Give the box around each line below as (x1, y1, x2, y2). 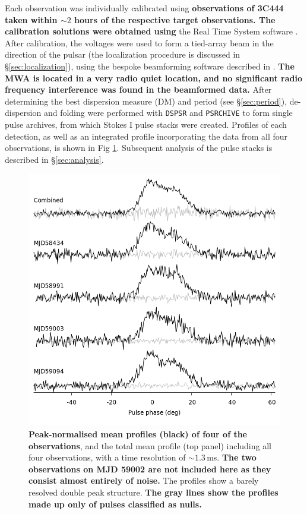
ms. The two (207, 451, 257, 463)
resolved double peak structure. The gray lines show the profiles (29, 485, 278, 498)
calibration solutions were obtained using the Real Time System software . (5, 25, 298, 37)
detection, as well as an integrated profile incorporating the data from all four (5, 130, 288, 142)
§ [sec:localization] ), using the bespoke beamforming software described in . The (5, 59, 295, 72)
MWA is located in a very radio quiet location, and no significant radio (5, 71, 303, 84)
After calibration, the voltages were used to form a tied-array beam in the (5, 36, 274, 49)
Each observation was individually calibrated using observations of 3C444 (5, 2, 284, 14)
